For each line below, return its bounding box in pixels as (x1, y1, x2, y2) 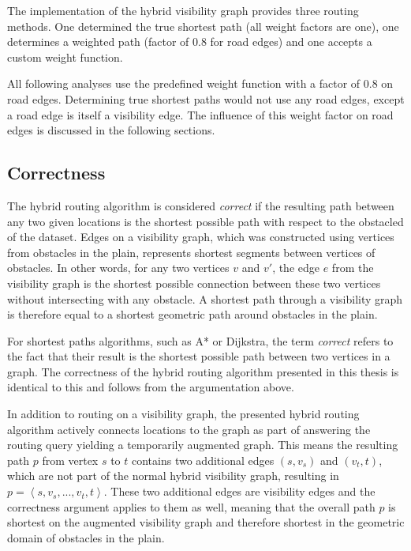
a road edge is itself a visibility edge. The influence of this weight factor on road (7, 106, 394, 123)
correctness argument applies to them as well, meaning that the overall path (7, 498, 376, 515)
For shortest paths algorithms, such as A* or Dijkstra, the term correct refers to (7, 332, 394, 349)
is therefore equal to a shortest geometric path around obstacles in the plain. (7, 306, 378, 323)
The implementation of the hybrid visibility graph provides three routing (7, 2, 359, 18)
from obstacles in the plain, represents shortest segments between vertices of (7, 243, 376, 260)
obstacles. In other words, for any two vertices (7, 259, 230, 276)
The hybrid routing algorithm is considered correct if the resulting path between (7, 197, 394, 213)
